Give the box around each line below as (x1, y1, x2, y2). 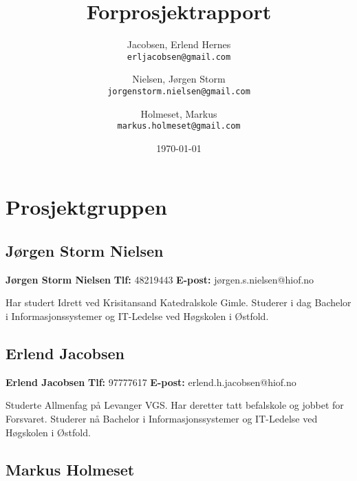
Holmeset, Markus (140, 106, 217, 120)
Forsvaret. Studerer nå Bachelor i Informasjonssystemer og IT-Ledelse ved (6, 411, 318, 426)
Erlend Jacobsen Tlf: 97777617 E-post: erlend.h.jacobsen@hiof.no (6, 374, 296, 389)
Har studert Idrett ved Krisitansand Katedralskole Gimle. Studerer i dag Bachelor (6, 295, 351, 310)
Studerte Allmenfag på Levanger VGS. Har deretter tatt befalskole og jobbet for (6, 398, 344, 412)
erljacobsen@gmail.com (127, 52, 231, 62)
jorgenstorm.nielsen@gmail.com (107, 86, 250, 96)
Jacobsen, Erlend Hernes (127, 37, 231, 52)
